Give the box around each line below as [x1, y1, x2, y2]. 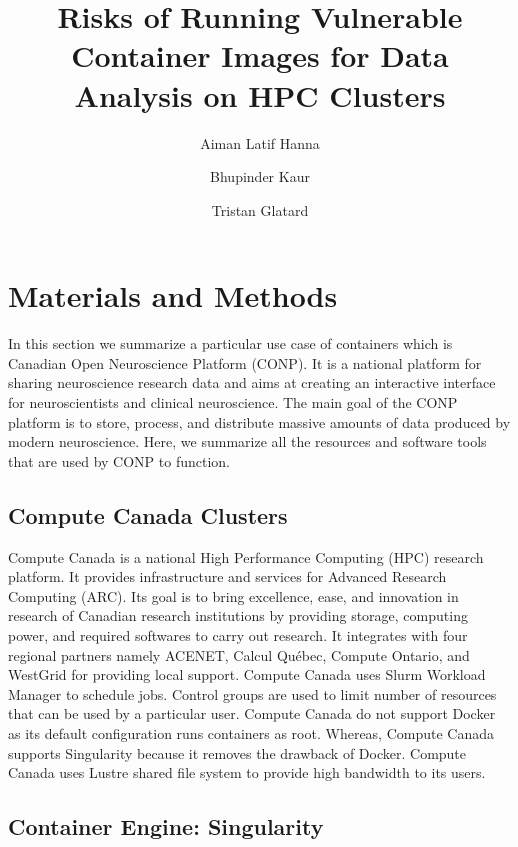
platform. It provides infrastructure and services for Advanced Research [8, 566, 447, 587]
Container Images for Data [71, 35, 449, 76]
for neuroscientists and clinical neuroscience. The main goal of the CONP [8, 392, 458, 412]
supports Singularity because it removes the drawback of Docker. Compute [8, 742, 467, 763]
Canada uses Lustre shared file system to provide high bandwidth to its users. [8, 762, 486, 783]
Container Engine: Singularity [8, 811, 324, 842]
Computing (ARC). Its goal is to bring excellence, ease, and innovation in [8, 585, 459, 606]
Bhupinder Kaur [210, 166, 310, 187]
